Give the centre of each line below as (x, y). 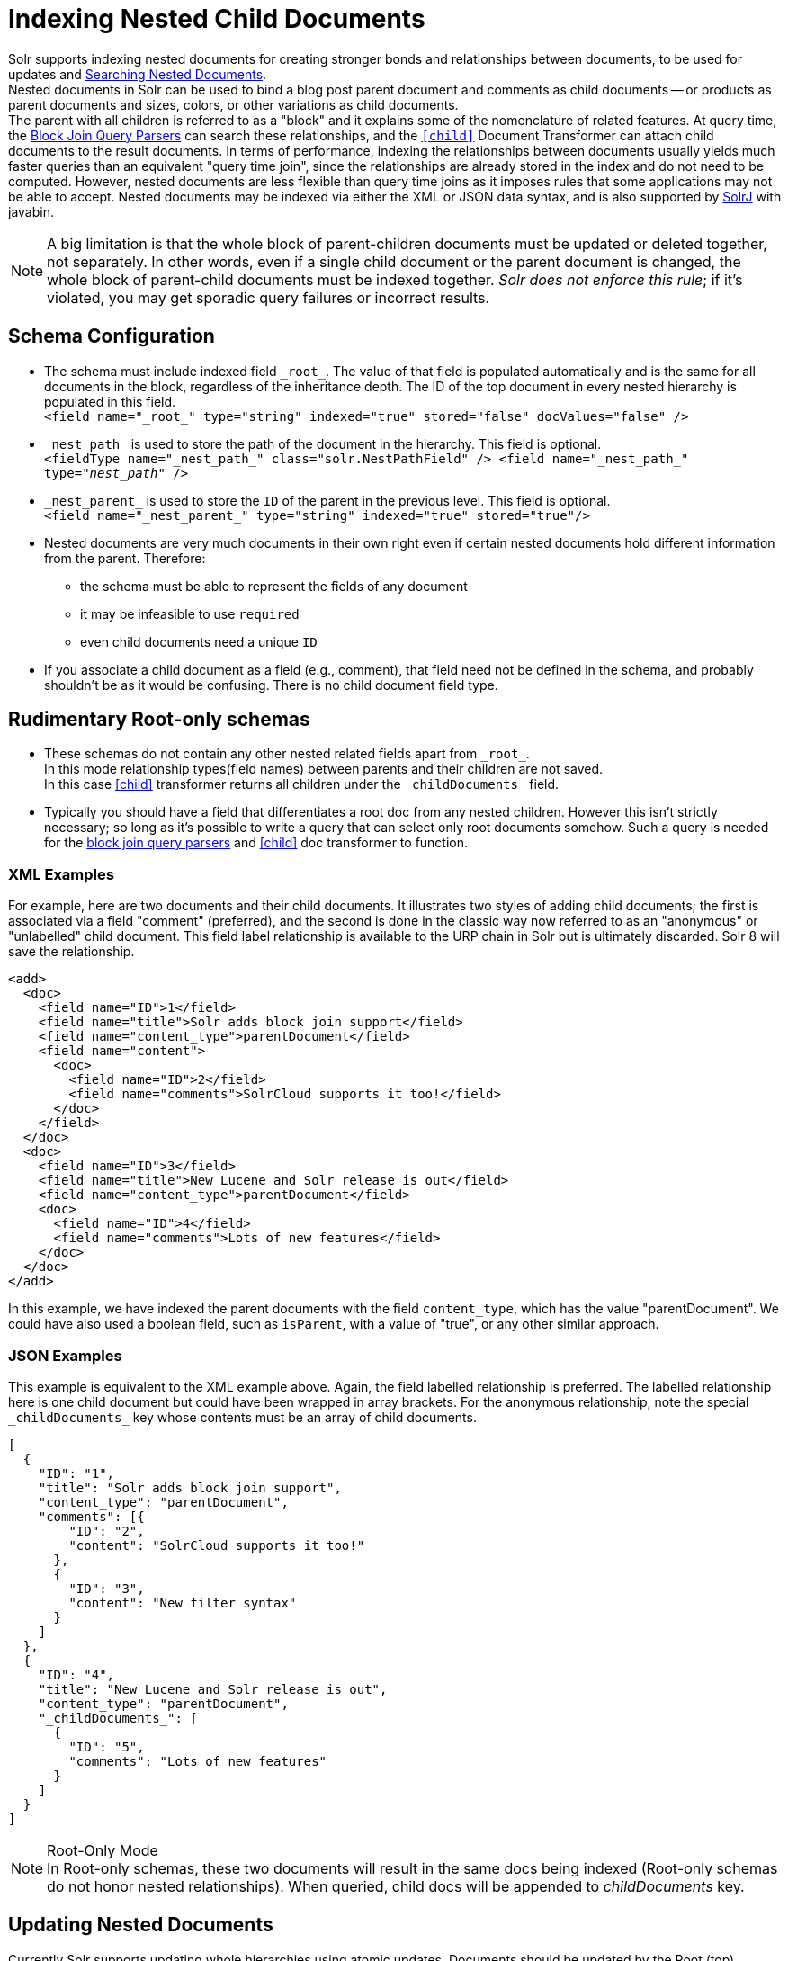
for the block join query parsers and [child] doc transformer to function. (256, 843)
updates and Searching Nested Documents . (138, 74)
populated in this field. (110, 401)
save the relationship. (72, 952)
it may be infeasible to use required (190, 613)
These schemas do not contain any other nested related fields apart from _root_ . (287, 754)
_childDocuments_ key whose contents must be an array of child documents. (242, 1417)
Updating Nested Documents (141, 1925)
